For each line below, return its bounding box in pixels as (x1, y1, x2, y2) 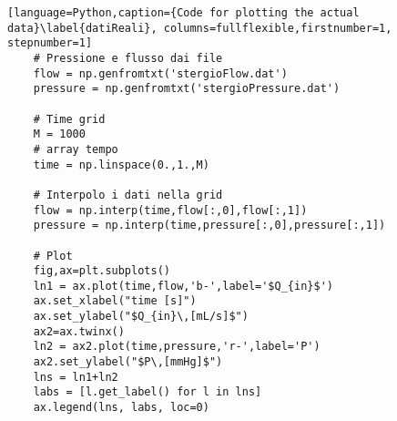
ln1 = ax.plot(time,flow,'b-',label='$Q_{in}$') (33, 279, 333, 293)
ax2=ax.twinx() (33, 324, 125, 338)
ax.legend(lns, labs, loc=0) (33, 401, 209, 415)
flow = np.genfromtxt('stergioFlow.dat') (33, 67, 288, 80)
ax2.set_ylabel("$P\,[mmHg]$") (33, 355, 223, 369)
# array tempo (33, 142, 118, 156)
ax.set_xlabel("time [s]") (33, 294, 197, 308)
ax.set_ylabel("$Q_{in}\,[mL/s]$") (33, 310, 249, 323)
